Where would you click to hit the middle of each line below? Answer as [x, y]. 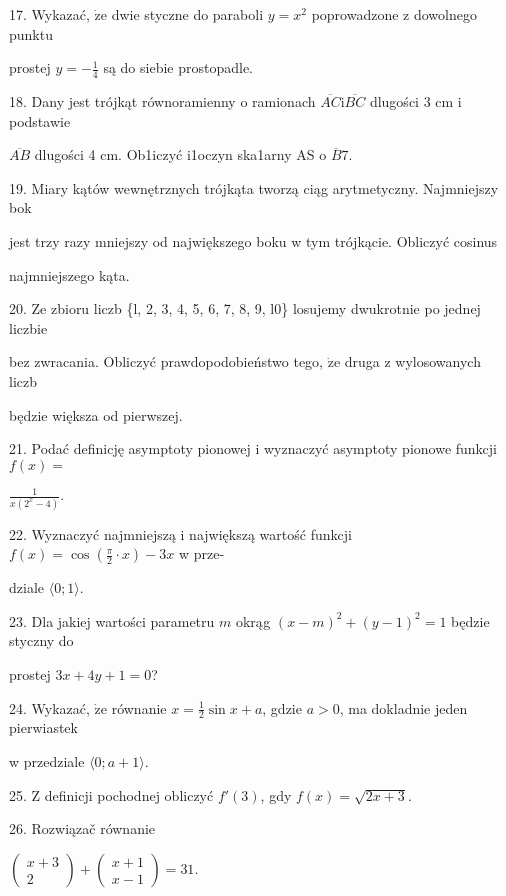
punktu [31, 33]
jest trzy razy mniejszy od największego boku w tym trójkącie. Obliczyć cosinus [253, 240]
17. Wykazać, [49, 14]
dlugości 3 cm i [415, 101]
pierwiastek [43, 727]
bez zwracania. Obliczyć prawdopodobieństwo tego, [166, 361]
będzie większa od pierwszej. [96, 414]
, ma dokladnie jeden [403, 707]
